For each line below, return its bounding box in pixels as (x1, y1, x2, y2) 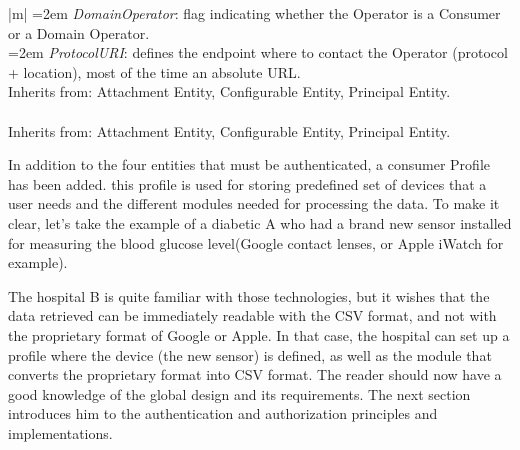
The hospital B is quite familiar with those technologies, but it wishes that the (8, 285, 490, 306)
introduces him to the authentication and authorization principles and (8, 403, 438, 424)
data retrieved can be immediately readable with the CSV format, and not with (8, 305, 497, 326)
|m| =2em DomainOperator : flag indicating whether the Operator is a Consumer (8, 3, 501, 23)
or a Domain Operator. (8, 22, 150, 43)
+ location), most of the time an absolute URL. (8, 61, 301, 82)
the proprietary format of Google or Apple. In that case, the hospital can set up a (8, 324, 510, 345)
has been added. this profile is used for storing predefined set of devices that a (8, 173, 487, 194)
